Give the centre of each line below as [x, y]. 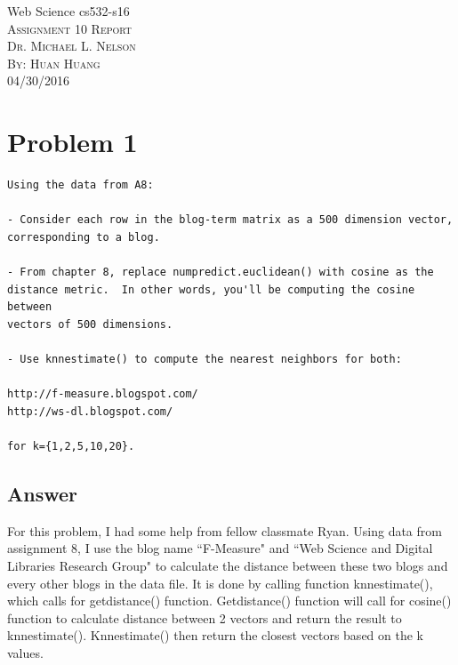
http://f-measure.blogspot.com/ [103, 394]
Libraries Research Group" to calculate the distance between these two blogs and [228, 565]
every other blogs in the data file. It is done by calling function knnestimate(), [220, 583]
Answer [43, 493]
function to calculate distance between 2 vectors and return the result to [205, 617]
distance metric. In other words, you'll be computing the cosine [211, 289]
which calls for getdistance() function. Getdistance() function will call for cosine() [229, 601]
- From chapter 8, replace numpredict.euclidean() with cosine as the [221, 272]
